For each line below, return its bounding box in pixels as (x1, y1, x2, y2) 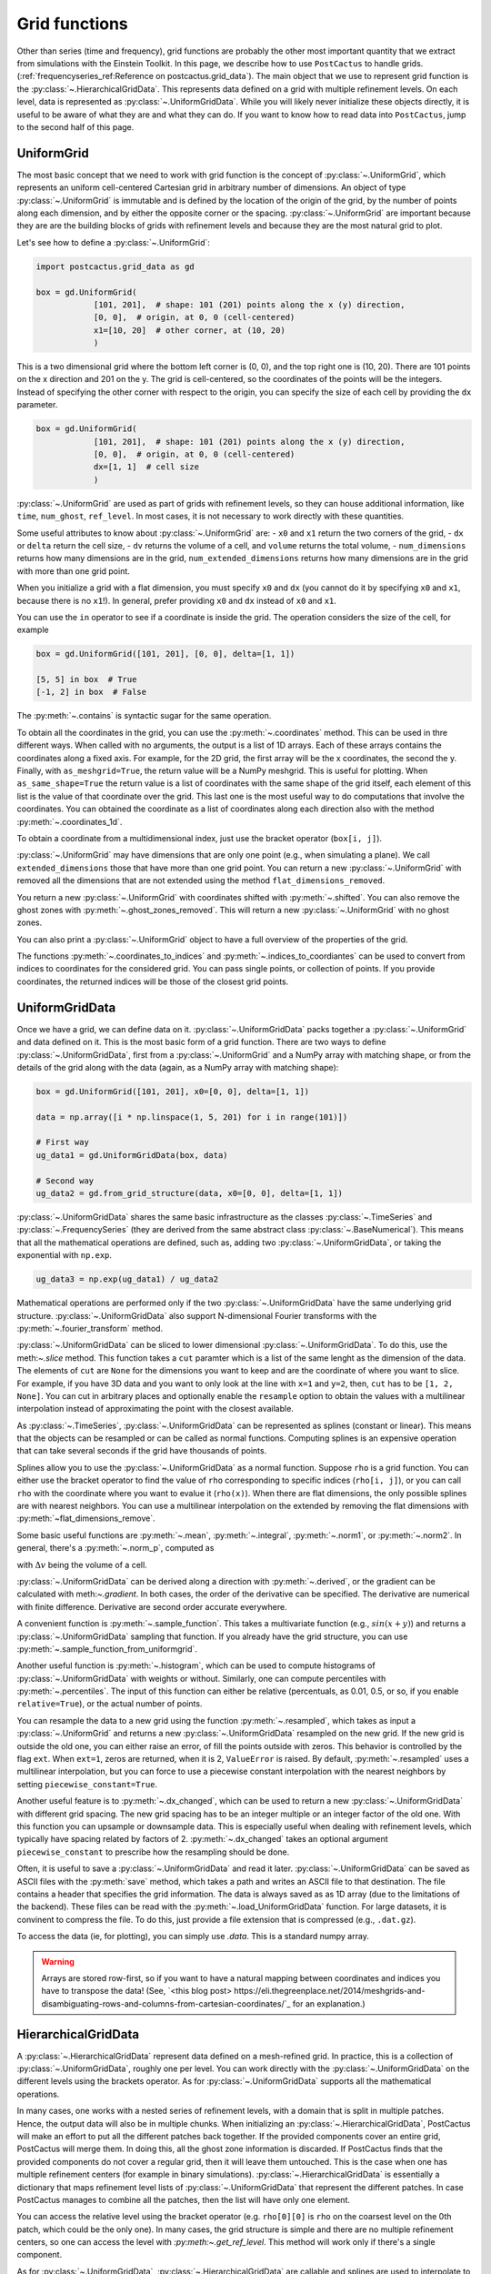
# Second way (35, 1175, 95, 1186)
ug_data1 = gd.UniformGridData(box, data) (35, 1150, 228, 1160)
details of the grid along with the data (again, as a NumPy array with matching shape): (16, 1062, 339, 1072)
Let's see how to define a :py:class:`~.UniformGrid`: (16, 236, 211, 247)
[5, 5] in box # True (35, 674, 137, 685)
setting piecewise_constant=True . (16, 1778, 158, 1789)
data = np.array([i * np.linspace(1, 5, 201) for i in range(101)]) (35, 1112, 348, 1122)
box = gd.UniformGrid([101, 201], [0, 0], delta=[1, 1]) (35, 649, 296, 659)
